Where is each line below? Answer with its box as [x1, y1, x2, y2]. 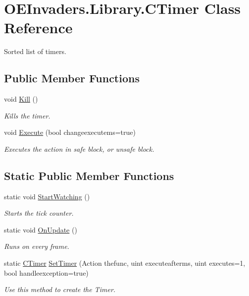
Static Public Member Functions [4, 168, 174, 183]
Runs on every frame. [4, 241, 69, 251]
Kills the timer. [4, 110, 50, 120]
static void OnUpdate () [4, 224, 77, 235]
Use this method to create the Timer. [4, 284, 116, 295]
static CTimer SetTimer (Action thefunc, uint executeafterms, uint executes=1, [4, 258, 246, 268]
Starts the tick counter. [4, 208, 74, 218]
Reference [4, 17, 73, 38]
